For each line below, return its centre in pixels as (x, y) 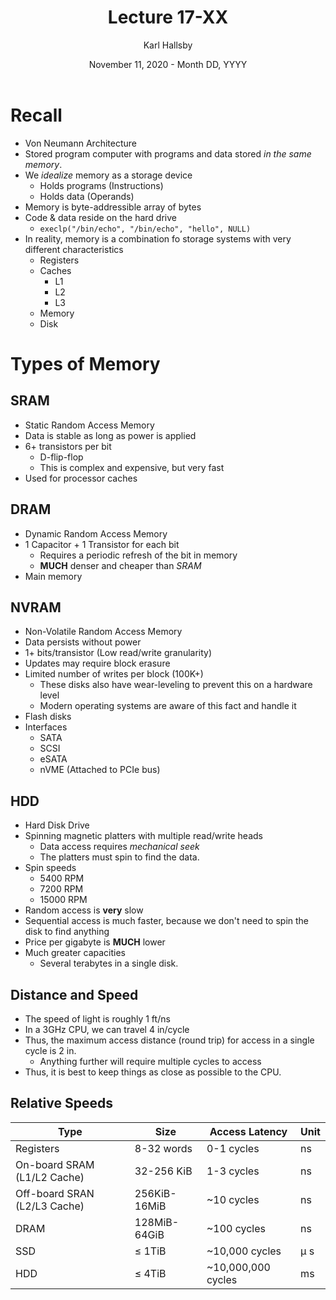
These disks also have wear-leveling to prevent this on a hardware (176, 685)
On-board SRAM (55, 1164)
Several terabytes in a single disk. (109, 963)
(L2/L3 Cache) (50, 1206)
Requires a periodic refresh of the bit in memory (138, 555)
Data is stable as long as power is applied (110, 435)
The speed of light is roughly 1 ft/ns (97, 1018)
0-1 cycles (233, 1148)
